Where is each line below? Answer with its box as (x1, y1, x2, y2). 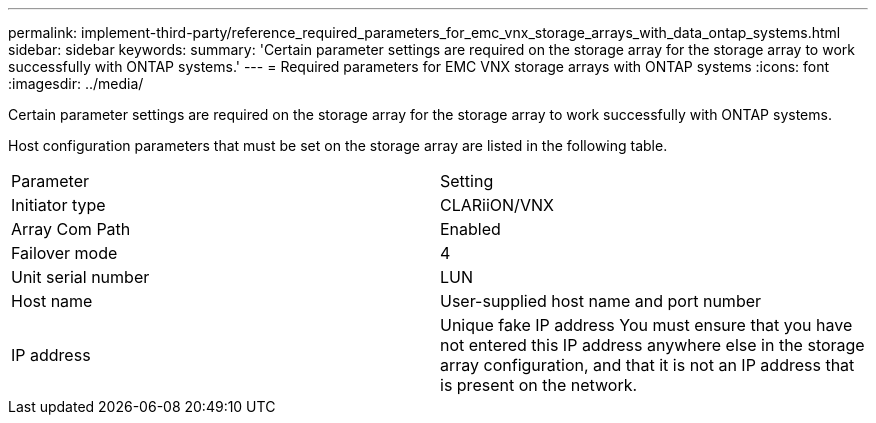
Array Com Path (11, 219, 131, 239)
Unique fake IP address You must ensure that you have (440, 315, 853, 335)
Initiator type (11, 195, 106, 215)
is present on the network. (440, 375, 638, 395)
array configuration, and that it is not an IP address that (440, 355, 855, 375)
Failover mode (11, 243, 118, 263)
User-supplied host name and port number (440, 291, 762, 311)
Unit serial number (11, 267, 150, 287)
